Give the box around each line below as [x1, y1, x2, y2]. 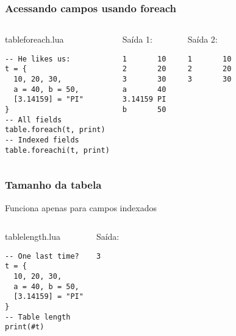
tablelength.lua [5, 230, 61, 243]
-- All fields [5, 115, 62, 124]
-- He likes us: [5, 54, 71, 63]
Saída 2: [187, 33, 218, 46]
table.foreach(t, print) [5, 125, 105, 135]
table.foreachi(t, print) [5, 145, 110, 155]
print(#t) [5, 323, 45, 332]
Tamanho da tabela [5, 177, 102, 192]
